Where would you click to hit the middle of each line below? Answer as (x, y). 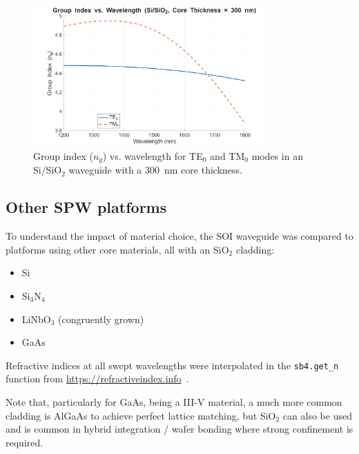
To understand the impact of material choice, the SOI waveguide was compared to (179, 236)
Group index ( (63, 155)
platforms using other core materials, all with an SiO (117, 249)
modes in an (277, 155)
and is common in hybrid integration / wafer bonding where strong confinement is (179, 429)
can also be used (317, 415)
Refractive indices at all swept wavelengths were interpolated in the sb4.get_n (172, 365)
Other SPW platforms (86, 207)
